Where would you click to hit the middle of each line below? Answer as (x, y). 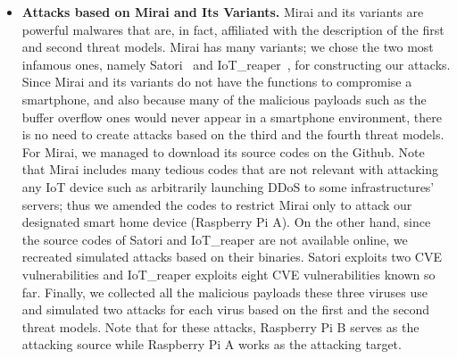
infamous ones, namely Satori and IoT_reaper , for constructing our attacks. (236, 64)
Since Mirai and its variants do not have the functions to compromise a (217, 82)
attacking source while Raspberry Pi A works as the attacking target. (212, 344)
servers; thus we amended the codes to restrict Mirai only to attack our (217, 204)
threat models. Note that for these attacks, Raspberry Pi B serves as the (220, 326)
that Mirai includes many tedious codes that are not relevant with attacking (230, 169)
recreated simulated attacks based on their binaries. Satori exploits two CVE (232, 257)
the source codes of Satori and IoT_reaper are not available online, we (215, 239)
